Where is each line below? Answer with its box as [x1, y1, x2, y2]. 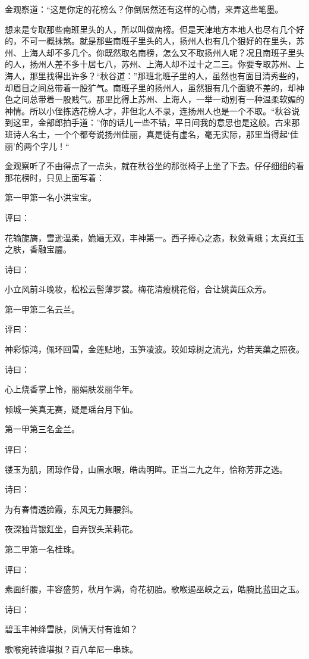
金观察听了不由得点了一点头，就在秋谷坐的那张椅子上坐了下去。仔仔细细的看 [5, 160, 304, 172]
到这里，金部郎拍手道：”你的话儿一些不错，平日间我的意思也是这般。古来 [5, 116, 292, 129]
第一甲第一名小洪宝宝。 [5, 191, 96, 204]
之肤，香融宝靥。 [5, 243, 71, 255]
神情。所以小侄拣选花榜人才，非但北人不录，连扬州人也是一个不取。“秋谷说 [5, 104, 300, 117]
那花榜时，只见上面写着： [5, 171, 105, 183]
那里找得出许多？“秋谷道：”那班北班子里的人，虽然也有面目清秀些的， [29, 69, 304, 82]
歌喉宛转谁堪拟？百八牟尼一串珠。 [5, 642, 138, 655]
